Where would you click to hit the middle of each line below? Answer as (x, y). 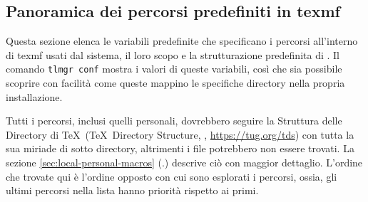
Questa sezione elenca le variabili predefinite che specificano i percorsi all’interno (182, 41)
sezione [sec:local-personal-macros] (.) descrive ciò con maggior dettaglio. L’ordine (184, 163)
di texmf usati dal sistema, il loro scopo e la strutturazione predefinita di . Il (173, 54)
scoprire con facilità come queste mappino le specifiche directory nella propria (175, 83)
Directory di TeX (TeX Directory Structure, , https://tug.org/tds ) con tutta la (180, 134)
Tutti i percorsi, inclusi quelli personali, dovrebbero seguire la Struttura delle (174, 121)
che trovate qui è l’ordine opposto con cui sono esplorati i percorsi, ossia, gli (172, 176)
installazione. (34, 96)
